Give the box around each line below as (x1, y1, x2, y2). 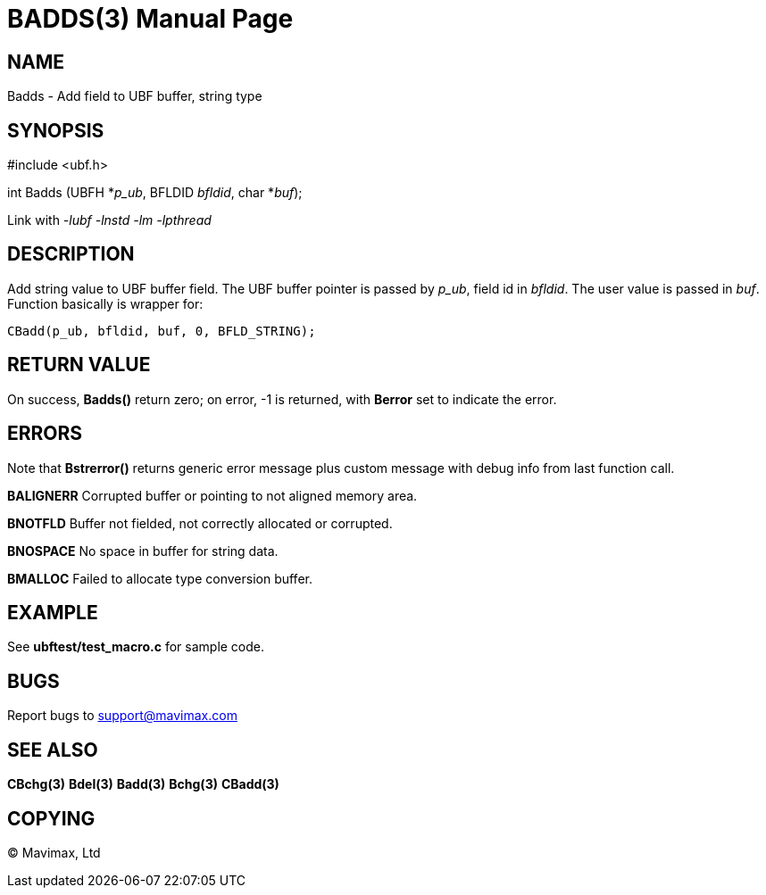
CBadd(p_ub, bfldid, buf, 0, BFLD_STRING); (7, 323, 316, 338)
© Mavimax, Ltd (7, 844, 101, 860)
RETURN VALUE (7, 353, 151, 377)
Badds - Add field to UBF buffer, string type (7, 88, 262, 104)
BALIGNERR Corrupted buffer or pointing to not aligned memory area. (7, 487, 418, 503)
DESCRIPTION (7, 243, 135, 266)
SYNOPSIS (7, 119, 104, 142)
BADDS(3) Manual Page (7, 4, 294, 34)
